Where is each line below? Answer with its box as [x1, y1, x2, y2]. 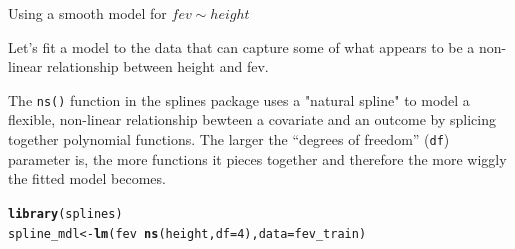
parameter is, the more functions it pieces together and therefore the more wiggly [8, 148, 507, 169]
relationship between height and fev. [46, 56, 269, 77]
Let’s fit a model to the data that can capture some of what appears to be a [8, 36, 475, 57]
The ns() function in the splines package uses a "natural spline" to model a [8, 89, 470, 110]
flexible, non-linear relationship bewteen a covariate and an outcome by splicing [8, 109, 496, 130]
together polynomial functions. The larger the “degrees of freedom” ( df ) [8, 129, 450, 150]
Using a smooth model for [8, 3, 167, 23]
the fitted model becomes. [8, 168, 166, 189]
